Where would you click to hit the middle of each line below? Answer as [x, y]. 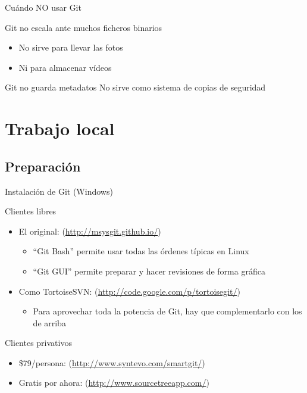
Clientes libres [31, 211]
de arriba [49, 322]
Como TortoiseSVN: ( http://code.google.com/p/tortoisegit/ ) [129, 291]
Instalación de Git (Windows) [59, 191]
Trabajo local [60, 128]
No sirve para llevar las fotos [71, 47]
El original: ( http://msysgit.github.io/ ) [90, 231]
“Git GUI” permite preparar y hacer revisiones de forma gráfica [149, 271]
